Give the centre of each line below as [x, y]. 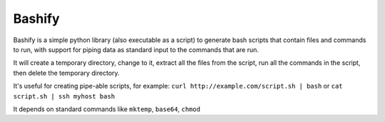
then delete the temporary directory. [67, 73]
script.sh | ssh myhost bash [64, 96]
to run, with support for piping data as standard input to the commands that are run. [136, 49]
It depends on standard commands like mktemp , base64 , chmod [107, 109]
